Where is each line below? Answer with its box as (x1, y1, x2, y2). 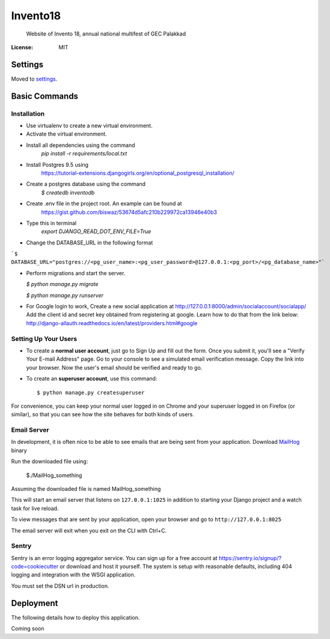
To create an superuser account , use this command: (26, 375, 157, 382)
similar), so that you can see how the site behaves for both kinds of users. (11, 411, 195, 418)
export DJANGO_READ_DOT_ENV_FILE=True (41, 228, 151, 235)
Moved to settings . (11, 75, 58, 83)
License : (11, 43, 33, 51)
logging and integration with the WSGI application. (11, 571, 136, 578)
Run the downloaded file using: (11, 458, 88, 465)
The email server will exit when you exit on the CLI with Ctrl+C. (11, 527, 167, 534)
